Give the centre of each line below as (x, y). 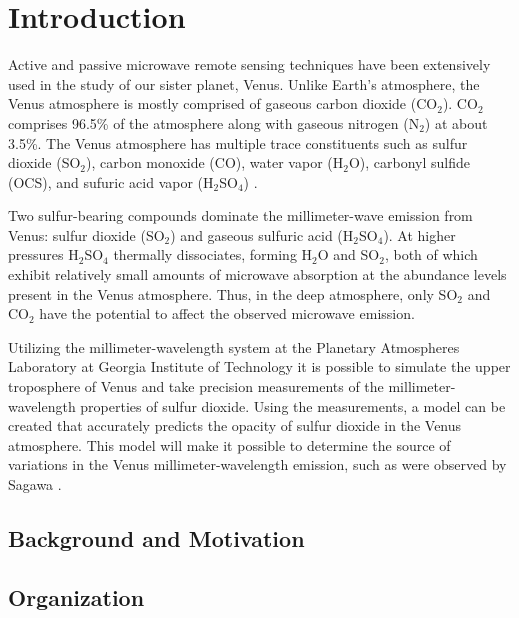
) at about (456, 122)
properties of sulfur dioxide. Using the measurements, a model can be (293, 405)
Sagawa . (35, 484)
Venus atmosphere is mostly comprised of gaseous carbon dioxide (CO (223, 103)
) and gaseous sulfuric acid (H (262, 234)
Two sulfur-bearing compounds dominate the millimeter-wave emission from (240, 215)
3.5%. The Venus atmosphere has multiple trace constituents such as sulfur (238, 142)
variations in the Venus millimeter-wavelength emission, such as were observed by (257, 464)
